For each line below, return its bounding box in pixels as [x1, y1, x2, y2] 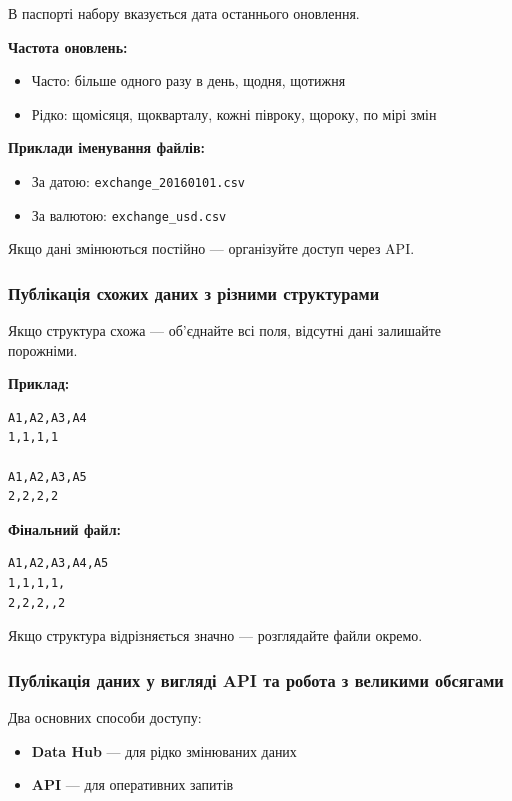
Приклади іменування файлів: [8, 137, 206, 158]
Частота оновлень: [8, 36, 128, 57]
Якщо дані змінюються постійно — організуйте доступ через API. [8, 238, 415, 259]
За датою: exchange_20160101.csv [31, 170, 245, 191]
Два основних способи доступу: [8, 707, 202, 728]
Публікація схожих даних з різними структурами [8, 280, 380, 305]
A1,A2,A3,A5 [8, 469, 87, 484]
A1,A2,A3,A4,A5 [8, 556, 109, 571]
